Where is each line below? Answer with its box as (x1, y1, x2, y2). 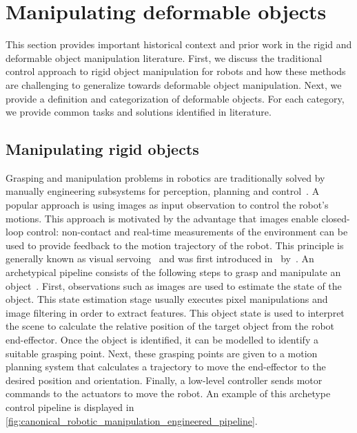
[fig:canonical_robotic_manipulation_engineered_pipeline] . (6, 413, 258, 427)
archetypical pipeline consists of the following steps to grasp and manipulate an (6, 265, 341, 279)
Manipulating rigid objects (6, 138, 199, 160)
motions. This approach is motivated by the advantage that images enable (6, 211, 318, 225)
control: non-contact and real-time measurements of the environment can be (26, 224, 348, 239)
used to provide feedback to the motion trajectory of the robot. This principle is (6, 237, 344, 252)
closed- (321, 211, 350, 225)
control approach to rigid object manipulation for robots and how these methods (6, 64, 346, 78)
